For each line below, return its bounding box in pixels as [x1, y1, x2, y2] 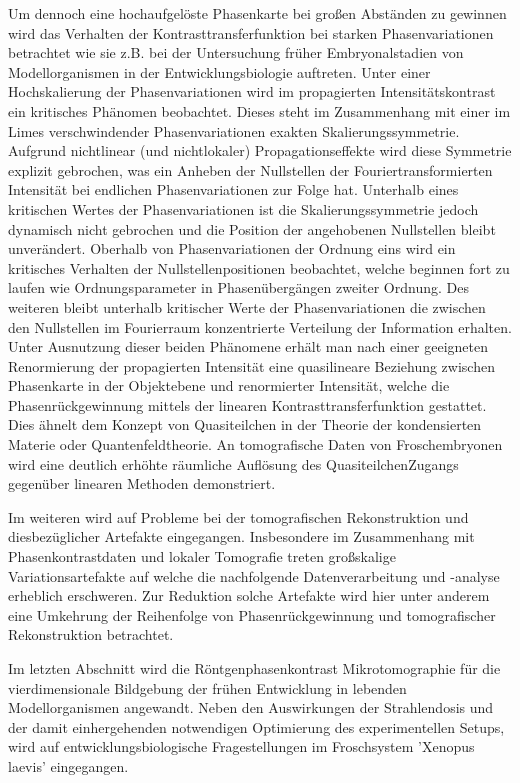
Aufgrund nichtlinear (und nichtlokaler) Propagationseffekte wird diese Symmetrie [8, 140, 512, 161]
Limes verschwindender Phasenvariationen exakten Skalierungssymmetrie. [8, 120, 460, 141]
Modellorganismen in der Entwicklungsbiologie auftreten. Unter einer [8, 61, 431, 82]
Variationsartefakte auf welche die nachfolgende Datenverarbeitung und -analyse [8, 565, 500, 586]
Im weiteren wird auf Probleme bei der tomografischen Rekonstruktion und [8, 506, 469, 527]
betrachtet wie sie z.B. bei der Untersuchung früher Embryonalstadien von [8, 42, 464, 63]
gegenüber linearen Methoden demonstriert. [8, 473, 276, 494]
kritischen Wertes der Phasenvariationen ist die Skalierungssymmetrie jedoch [8, 198, 479, 219]
